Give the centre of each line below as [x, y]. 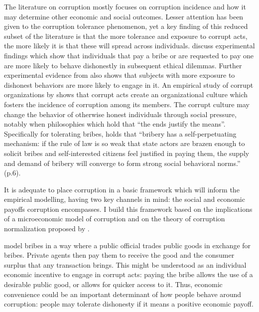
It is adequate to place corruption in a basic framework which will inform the [122, 189]
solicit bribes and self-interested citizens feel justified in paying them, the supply [127, 153]
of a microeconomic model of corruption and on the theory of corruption [115, 219]
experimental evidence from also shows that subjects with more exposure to [120, 75]
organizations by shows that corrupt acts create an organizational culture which [126, 94]
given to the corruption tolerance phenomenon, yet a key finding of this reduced [126, 26]
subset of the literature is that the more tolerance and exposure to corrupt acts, [126, 36]
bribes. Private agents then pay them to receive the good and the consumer [119, 255]
